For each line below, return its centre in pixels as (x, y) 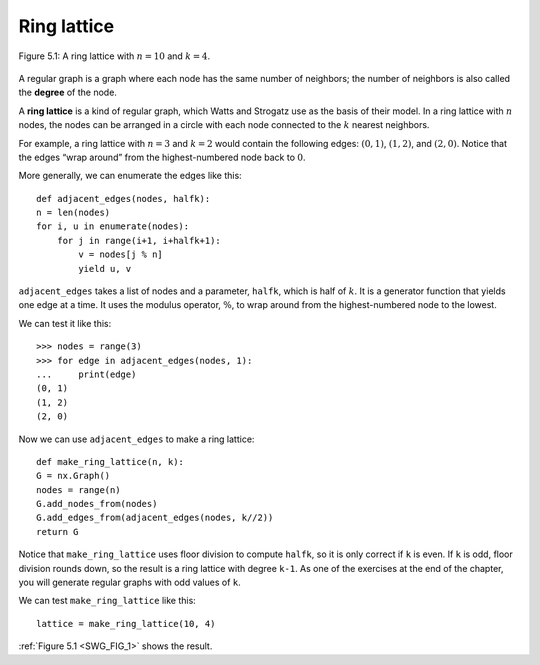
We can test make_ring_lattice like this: (107, 601)
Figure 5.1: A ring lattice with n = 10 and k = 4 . (114, 56)
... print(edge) (86, 374)
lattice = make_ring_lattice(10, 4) (126, 623)
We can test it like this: (65, 323)
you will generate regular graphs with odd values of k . (129, 582)
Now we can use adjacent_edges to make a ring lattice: (136, 439)
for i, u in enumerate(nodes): (113, 226)
